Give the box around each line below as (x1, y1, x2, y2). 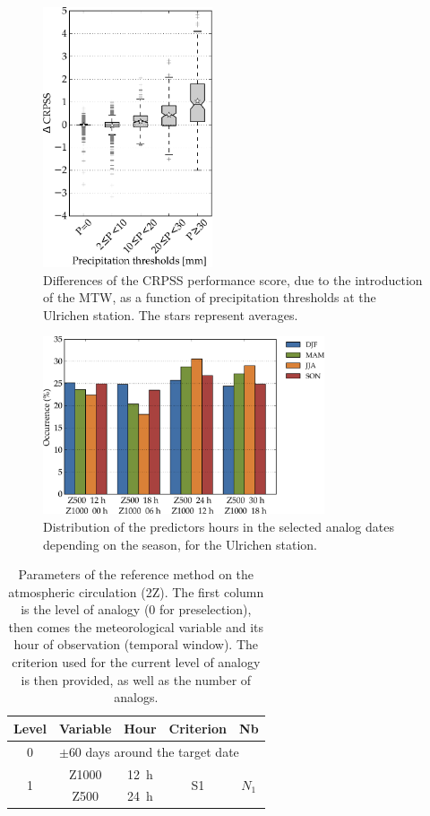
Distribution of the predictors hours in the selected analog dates (43, 517, 394, 535)
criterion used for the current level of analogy (12, 653, 261, 672)
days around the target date (85, 742, 239, 760)
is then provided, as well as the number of (21, 670, 252, 689)
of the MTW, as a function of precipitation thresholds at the (43, 288, 376, 307)
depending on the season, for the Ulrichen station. (43, 534, 317, 553)
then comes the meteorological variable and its (8, 617, 264, 636)
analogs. (114, 688, 159, 707)
